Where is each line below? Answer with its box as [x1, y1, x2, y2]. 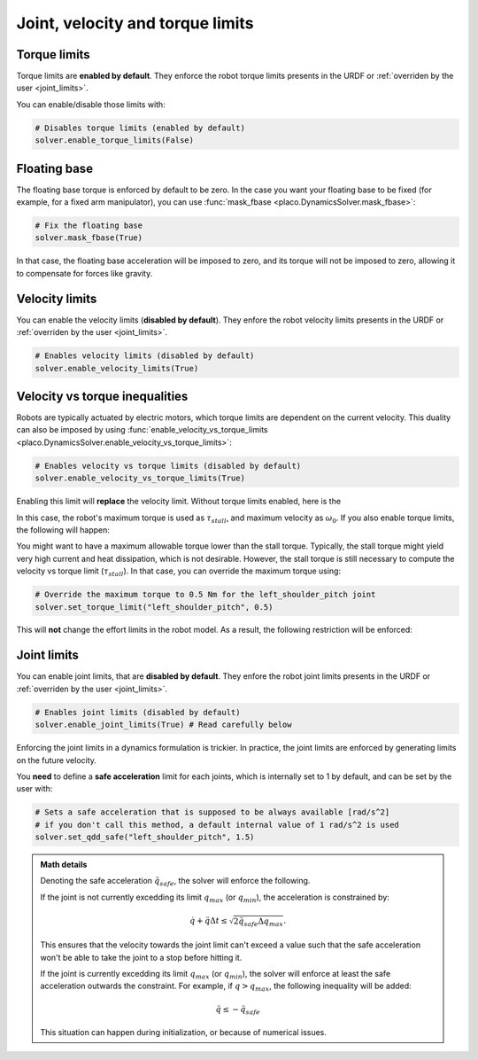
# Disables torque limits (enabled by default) [35, 122, 245, 133]
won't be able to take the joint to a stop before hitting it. [40, 952, 243, 963]
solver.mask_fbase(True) [35, 233, 143, 243]
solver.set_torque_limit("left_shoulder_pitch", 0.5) [35, 602, 274, 612]
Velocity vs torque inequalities [16, 388, 189, 403]
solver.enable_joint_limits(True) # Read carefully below [35, 720, 292, 730]
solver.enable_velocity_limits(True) [35, 363, 199, 373]
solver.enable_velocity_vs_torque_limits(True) [35, 473, 245, 483]
